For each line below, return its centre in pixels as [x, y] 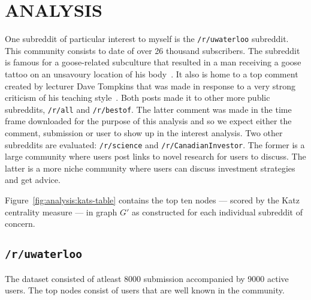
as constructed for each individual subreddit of [217, 211]
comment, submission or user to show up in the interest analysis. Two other [144, 133]
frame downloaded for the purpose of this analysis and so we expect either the [148, 121]
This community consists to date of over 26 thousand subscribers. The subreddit [153, 50]
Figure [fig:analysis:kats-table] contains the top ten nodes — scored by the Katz [152, 200]
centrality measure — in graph [61, 211]
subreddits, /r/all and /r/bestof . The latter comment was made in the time [148, 109]
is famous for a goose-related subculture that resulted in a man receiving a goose [153, 62]
